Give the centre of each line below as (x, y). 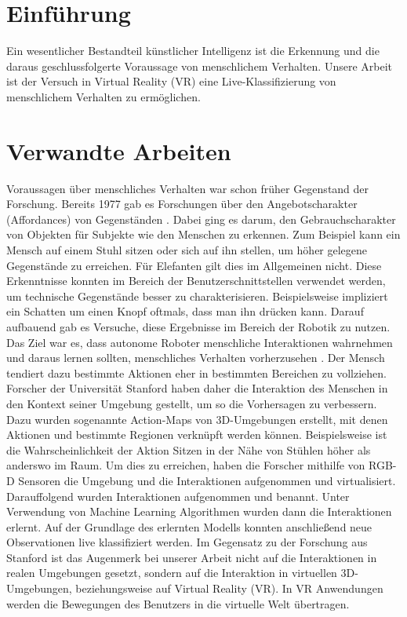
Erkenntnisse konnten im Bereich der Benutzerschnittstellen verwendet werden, (196, 281)
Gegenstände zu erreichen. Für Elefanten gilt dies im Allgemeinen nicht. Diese (194, 265)
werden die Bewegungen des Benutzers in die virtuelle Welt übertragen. (178, 603)
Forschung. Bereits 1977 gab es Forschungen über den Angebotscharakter (182, 204)
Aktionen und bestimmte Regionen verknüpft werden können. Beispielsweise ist (197, 434)
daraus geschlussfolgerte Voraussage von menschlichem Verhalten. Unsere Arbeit (199, 66)
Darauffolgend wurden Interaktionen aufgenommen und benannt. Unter (178, 496)
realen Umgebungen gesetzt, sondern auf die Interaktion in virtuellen (172, 573)
